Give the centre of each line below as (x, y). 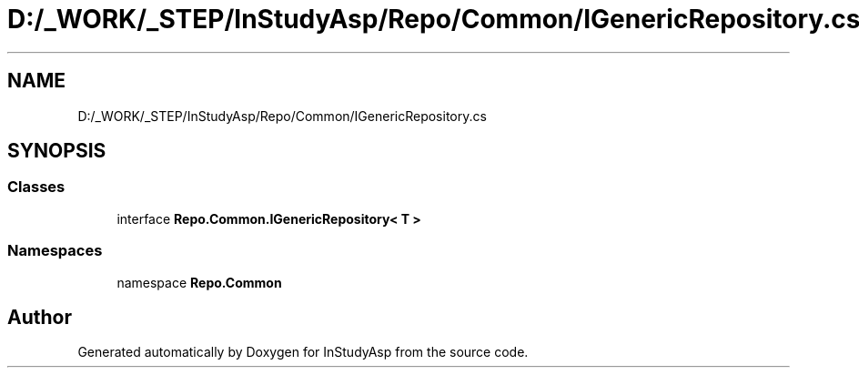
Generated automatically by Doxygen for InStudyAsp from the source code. (303, 352)
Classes (36, 187)
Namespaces (55, 251)
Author (40, 317)
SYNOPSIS (57, 151)
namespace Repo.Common (199, 282)
